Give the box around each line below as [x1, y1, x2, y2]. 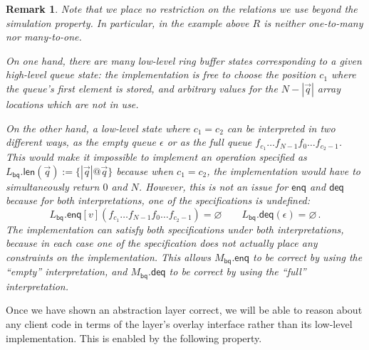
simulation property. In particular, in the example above [6, 15, 249, 30]
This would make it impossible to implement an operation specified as [6, 149, 307, 164]
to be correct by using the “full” [169, 264, 306, 279]
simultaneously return [6, 179, 100, 193]
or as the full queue [167, 134, 252, 149]
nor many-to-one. [6, 29, 82, 44]
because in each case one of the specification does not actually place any [6, 235, 318, 250]
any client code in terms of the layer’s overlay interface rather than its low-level [6, 317, 353, 332]
